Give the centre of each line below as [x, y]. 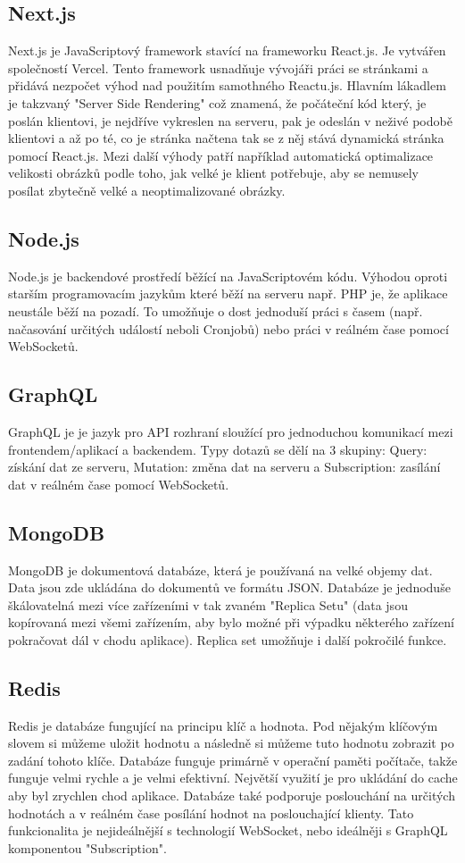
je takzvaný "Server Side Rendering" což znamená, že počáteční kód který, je [217, 102]
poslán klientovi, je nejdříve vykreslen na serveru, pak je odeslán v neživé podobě [230, 120]
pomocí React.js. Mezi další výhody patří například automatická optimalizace [221, 155]
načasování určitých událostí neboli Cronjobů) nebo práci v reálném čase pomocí [228, 328]
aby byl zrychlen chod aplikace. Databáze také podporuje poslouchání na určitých [232, 796]
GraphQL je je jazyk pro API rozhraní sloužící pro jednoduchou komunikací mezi [231, 431]
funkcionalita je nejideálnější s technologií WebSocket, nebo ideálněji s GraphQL [228, 830]
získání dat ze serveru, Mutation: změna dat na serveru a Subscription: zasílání [224, 467]
